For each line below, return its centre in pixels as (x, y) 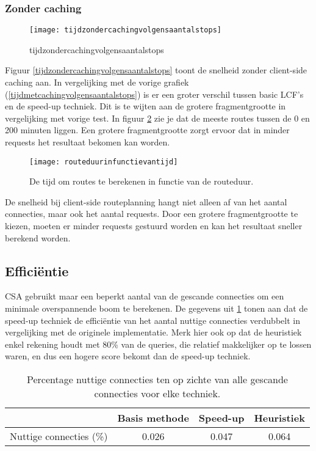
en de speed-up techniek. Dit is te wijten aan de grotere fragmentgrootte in (145, 106)
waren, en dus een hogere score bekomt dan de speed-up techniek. (128, 356)
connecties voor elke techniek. (157, 394)
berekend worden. (38, 237)
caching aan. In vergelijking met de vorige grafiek (97, 82)
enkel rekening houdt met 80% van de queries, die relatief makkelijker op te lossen (158, 344)
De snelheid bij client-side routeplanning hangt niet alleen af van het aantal (146, 201)
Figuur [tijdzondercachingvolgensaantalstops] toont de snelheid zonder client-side (156, 70)
